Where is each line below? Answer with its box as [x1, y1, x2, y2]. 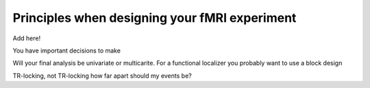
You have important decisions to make [12, 46, 121, 55]
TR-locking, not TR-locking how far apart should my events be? [12, 72, 192, 80]
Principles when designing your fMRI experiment [12, 10, 297, 25]
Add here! [12, 34, 41, 42]
